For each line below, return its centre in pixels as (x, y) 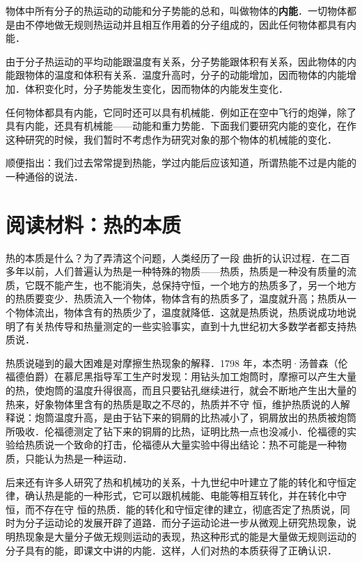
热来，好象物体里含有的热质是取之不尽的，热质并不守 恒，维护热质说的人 (173, 404)
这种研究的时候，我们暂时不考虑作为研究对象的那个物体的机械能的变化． (171, 139)
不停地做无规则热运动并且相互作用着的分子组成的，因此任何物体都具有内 (190, 24)
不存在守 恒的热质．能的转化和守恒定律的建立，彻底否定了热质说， (187, 509)
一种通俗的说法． (45, 176)
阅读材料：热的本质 (94, 224)
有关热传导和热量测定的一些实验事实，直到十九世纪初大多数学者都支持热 (190, 326)
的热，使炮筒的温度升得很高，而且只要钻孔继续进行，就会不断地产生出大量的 (181, 390)
